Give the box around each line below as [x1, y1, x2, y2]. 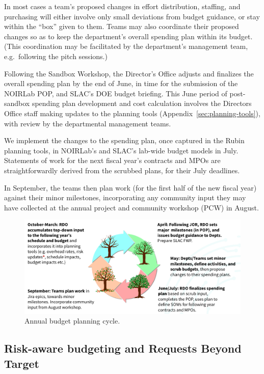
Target [4, 355, 40, 371]
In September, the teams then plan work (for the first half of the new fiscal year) [4, 182, 257, 193]
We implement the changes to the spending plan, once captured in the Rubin [4, 135, 245, 146]
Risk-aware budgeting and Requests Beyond [4, 340, 242, 356]
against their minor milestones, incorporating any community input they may [4, 192, 246, 203]
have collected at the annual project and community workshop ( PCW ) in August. [4, 202, 259, 212]
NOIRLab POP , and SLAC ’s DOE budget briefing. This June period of [4, 88, 227, 98]
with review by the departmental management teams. [4, 118, 171, 128]
